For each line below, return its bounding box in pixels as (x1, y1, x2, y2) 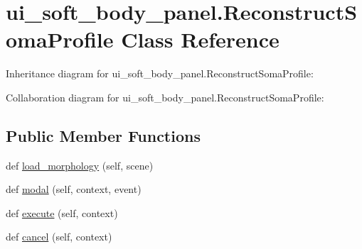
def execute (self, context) (6, 205, 118, 220)
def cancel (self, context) (6, 229, 112, 244)
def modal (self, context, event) (6, 182, 142, 197)
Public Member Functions (6, 124, 201, 146)
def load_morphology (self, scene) (6, 157, 154, 172)
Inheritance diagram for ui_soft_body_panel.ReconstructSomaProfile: (6, 66, 314, 81)
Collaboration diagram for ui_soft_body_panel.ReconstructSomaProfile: (6, 89, 324, 104)
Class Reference (121, 25, 280, 54)
